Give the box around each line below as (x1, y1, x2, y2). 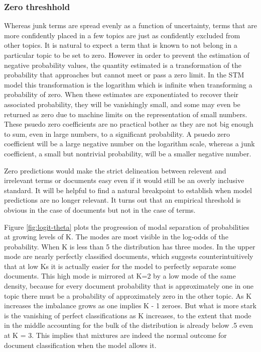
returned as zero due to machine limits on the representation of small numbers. (4, 109, 247, 119)
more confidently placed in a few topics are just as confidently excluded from (4, 30, 240, 40)
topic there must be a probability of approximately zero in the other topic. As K (4, 290, 252, 301)
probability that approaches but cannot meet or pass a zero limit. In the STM (4, 69, 244, 80)
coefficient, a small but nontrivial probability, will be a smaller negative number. (4, 148, 251, 158)
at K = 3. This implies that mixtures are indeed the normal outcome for (4, 330, 227, 340)
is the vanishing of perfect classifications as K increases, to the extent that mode (4, 310, 251, 320)
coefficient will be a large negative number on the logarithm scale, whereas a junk (4, 138, 255, 149)
